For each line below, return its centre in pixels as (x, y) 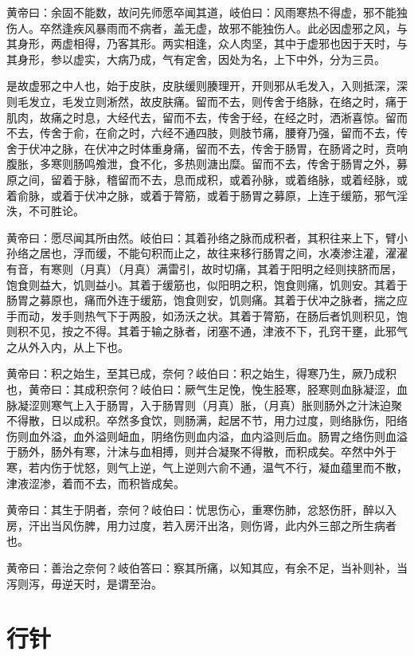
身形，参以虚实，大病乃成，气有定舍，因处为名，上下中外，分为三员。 (201, 59)
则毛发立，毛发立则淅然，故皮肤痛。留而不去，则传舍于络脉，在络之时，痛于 (207, 101)
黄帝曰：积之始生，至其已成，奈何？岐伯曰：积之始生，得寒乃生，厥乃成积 (201, 373)
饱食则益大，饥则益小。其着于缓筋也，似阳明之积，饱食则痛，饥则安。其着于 (207, 284)
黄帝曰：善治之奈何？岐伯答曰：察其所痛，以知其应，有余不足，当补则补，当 (207, 568)
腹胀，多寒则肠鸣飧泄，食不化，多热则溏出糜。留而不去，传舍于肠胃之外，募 (207, 164)
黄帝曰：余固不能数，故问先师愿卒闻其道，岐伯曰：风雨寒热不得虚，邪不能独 (207, 12)
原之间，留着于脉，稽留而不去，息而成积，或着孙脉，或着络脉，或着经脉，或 (207, 179)
